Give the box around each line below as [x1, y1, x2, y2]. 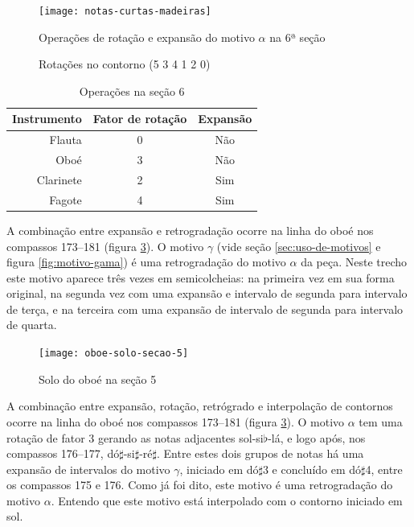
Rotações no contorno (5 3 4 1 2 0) [39, 56, 211, 72]
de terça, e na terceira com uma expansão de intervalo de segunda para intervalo [6, 300, 404, 317]
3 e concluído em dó [262, 460, 362, 477]
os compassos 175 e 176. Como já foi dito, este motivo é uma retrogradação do [6, 476, 393, 493]
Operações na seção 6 [79, 82, 185, 99]
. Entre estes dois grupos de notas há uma [156, 445, 364, 462]
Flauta [49, 131, 82, 148]
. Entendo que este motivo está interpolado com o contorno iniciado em [51, 492, 403, 508]
